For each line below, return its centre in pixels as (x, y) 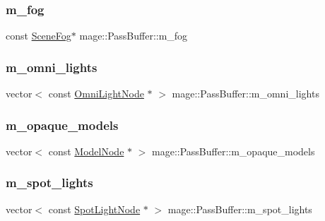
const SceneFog (39, 36)
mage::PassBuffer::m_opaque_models (234, 151)
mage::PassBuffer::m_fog (134, 36)
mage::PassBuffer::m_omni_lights (246, 94)
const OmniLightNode (96, 94)
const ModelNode (86, 151)
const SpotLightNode (94, 209)
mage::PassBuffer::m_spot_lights (240, 209)
